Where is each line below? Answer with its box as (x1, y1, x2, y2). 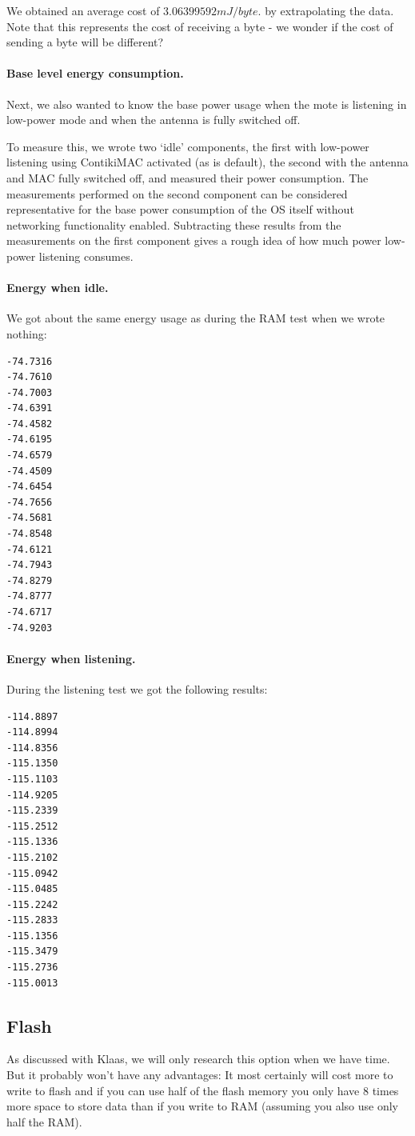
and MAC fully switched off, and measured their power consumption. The (6, 169, 369, 186)
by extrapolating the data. (265, 2, 394, 18)
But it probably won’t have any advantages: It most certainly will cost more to (6, 1066, 393, 1083)
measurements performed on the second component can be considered (6, 185, 348, 202)
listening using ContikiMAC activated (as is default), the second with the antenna (6, 154, 409, 170)
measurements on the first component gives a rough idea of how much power (6, 232, 381, 249)
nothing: (6, 325, 47, 342)
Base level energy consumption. (6, 65, 184, 82)
